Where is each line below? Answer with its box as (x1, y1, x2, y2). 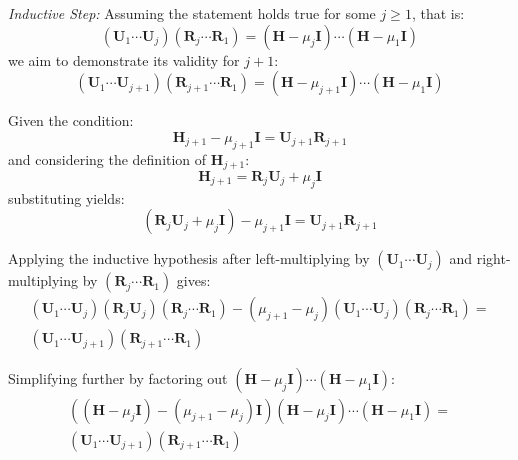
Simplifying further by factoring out (8, 368, 228, 389)
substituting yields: (8, 187, 125, 208)
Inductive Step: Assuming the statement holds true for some (8, 3, 376, 23)
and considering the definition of (8, 148, 207, 169)
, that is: (411, 3, 465, 23)
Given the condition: (8, 110, 134, 131)
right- (476, 248, 511, 269)
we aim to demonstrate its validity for (8, 49, 240, 70)
